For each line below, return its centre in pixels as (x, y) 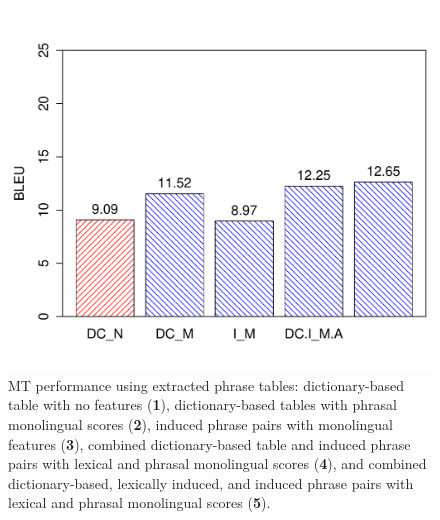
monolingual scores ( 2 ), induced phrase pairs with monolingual (200, 423)
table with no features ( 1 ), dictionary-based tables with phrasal (202, 404)
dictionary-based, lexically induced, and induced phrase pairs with (211, 482)
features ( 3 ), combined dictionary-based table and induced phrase (209, 443)
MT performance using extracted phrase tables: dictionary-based (206, 384)
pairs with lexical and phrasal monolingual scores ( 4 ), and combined (217, 463)
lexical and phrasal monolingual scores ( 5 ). (139, 502)
